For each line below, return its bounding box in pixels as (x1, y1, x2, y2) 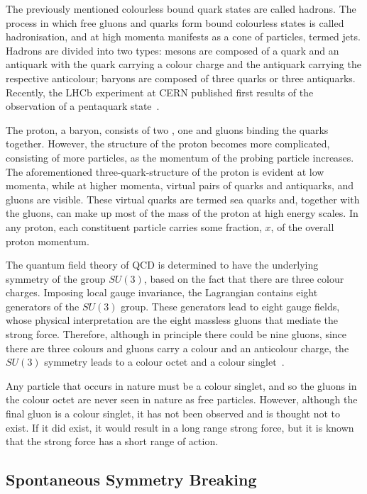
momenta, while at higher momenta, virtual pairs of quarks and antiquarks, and (6, 178, 354, 193)
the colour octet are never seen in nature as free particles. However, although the (6, 392, 358, 407)
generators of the (6, 298, 80, 313)
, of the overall (270, 219, 334, 234)
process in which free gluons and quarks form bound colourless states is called (6, 15, 344, 30)
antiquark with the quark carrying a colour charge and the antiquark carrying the (6, 57, 361, 72)
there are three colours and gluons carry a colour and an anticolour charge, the (6, 340, 349, 355)
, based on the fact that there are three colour (143, 271, 344, 286)
